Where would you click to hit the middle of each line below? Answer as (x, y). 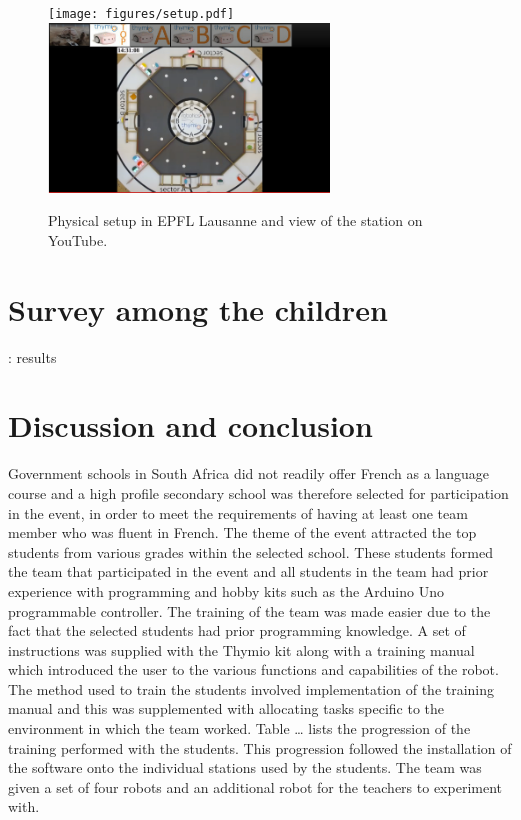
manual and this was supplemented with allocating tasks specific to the (226, 708)
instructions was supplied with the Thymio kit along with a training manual (241, 649)
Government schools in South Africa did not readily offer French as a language (249, 473)
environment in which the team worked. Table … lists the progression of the (239, 728)
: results (32, 356)
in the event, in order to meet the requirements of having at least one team (238, 512)
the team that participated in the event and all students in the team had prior (248, 571)
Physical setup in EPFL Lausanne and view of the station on (235, 220)
